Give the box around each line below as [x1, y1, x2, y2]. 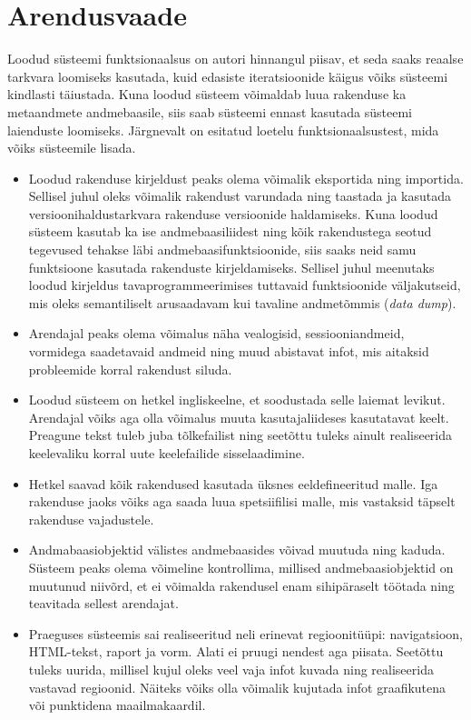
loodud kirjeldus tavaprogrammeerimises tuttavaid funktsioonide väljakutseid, [28, 275, 461, 295]
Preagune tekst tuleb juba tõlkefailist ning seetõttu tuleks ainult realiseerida [28, 425, 453, 445]
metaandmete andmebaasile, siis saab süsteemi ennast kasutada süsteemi [7, 102, 412, 121]
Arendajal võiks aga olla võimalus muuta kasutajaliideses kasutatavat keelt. [28, 407, 449, 426]
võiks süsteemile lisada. [7, 138, 136, 157]
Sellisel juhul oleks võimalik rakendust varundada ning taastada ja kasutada [28, 186, 452, 205]
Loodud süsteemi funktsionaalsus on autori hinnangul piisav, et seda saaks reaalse [7, 49, 464, 68]
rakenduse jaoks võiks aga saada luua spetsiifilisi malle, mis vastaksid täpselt [28, 492, 456, 511]
